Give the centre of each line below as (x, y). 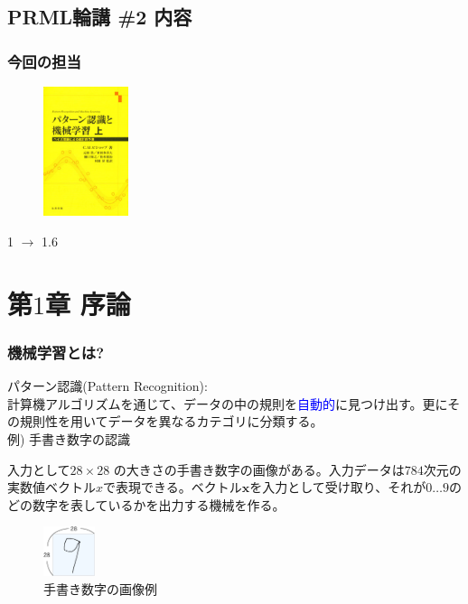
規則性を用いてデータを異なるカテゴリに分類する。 (171, 421)
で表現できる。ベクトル (173, 487)
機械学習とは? (56, 352)
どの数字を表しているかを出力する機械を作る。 (146, 504)
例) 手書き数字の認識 (69, 438)
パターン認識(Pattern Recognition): (108, 386)
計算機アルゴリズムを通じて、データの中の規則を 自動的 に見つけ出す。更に (228, 403)
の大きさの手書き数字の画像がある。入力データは (259, 469)
